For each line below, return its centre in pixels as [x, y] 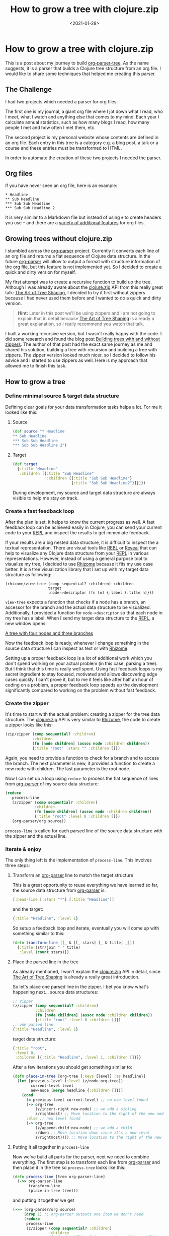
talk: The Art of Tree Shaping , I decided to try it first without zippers [75, 293]
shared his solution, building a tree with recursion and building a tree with [81, 350]
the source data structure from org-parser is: [59, 890]
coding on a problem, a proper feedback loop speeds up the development [82, 685]
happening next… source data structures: [55, 992]
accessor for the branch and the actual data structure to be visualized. [78, 607]
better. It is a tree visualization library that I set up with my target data [77, 569]
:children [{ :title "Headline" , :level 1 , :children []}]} [78, 1058]
